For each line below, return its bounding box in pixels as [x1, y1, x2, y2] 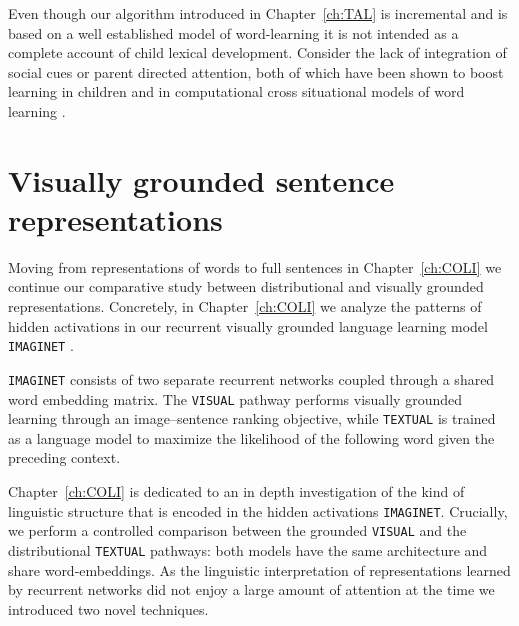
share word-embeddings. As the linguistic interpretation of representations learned [8, 559, 511, 580]
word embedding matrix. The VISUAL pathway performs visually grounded [8, 388, 463, 409]
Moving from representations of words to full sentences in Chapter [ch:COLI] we [8, 256, 502, 277]
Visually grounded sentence [8, 159, 395, 200]
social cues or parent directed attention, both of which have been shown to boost [8, 61, 504, 82]
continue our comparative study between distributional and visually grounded [8, 276, 484, 297]
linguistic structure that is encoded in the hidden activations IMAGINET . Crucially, [8, 500, 508, 521]
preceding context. [8, 447, 121, 468]
